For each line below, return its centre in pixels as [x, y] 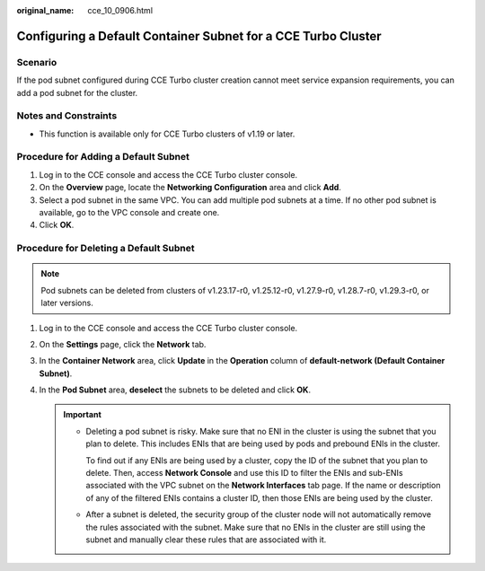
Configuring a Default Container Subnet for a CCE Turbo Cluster [199, 36]
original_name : [45, 10]
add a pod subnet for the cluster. [77, 92]
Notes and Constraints [67, 116]
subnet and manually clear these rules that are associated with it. [206, 540]
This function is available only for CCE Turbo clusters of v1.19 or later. [167, 134]
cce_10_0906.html [120, 10]
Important [83, 415]
